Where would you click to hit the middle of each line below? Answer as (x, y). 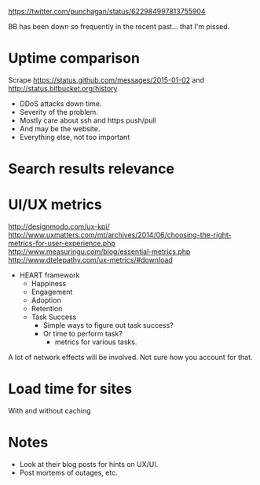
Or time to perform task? (83, 334)
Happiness (49, 284)
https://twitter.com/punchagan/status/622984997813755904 (107, 11)
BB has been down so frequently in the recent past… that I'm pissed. (119, 26)
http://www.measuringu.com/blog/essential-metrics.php (99, 252)
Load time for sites (70, 389)
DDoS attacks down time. (60, 103)
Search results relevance (92, 169)
